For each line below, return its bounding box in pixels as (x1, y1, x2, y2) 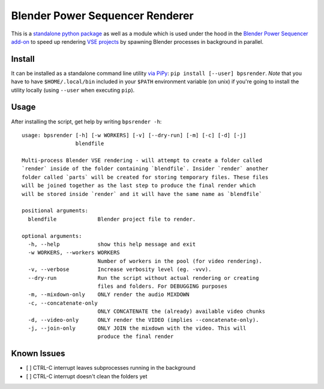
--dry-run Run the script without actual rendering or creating (28, 275, 259, 281)
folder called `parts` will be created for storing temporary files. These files (22, 174, 269, 180)
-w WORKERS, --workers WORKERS (28, 249, 120, 256)
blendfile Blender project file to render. (28, 216, 196, 222)
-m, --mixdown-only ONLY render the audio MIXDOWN (28, 291, 190, 298)
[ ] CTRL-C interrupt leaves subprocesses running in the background (26, 364, 196, 372)
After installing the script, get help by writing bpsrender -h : (11, 117, 162, 125)
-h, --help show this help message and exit (28, 241, 196, 248)
